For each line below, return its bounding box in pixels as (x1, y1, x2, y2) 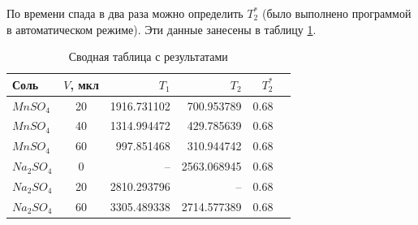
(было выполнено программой (261, 5, 412, 21)
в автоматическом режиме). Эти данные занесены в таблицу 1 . (6, 20, 317, 37)
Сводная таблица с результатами (68, 48, 228, 65)
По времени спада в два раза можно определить (6, 5, 243, 21)
